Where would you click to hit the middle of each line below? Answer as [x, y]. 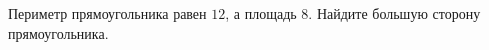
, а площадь [261, 13]
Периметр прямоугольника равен [107, 13]
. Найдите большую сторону [394, 13]
